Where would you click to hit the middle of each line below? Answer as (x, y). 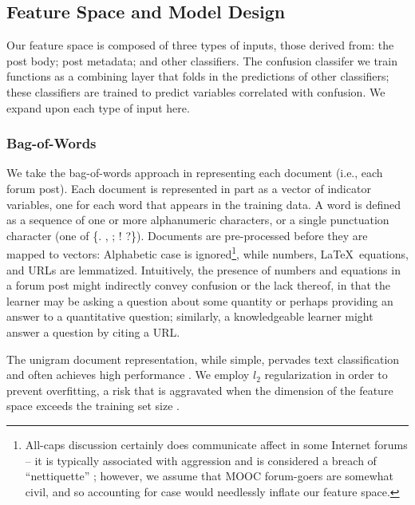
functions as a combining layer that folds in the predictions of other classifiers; (198, 76)
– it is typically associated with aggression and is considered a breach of (201, 460)
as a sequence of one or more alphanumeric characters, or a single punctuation (198, 220)
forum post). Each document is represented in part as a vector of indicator (189, 188)
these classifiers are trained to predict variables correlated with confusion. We (196, 91)
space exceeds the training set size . (93, 406)
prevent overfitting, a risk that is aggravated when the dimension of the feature (200, 390)
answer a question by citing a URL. (93, 331)
